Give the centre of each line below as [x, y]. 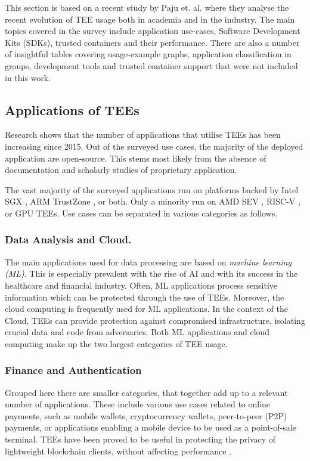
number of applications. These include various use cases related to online [138, 404]
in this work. [28, 77]
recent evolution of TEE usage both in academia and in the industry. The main [150, 19]
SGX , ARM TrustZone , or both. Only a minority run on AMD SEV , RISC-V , [153, 201]
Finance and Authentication [73, 370]
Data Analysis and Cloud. [68, 239]
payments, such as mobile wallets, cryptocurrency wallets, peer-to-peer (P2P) [146, 415]
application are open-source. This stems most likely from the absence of [136, 158]
